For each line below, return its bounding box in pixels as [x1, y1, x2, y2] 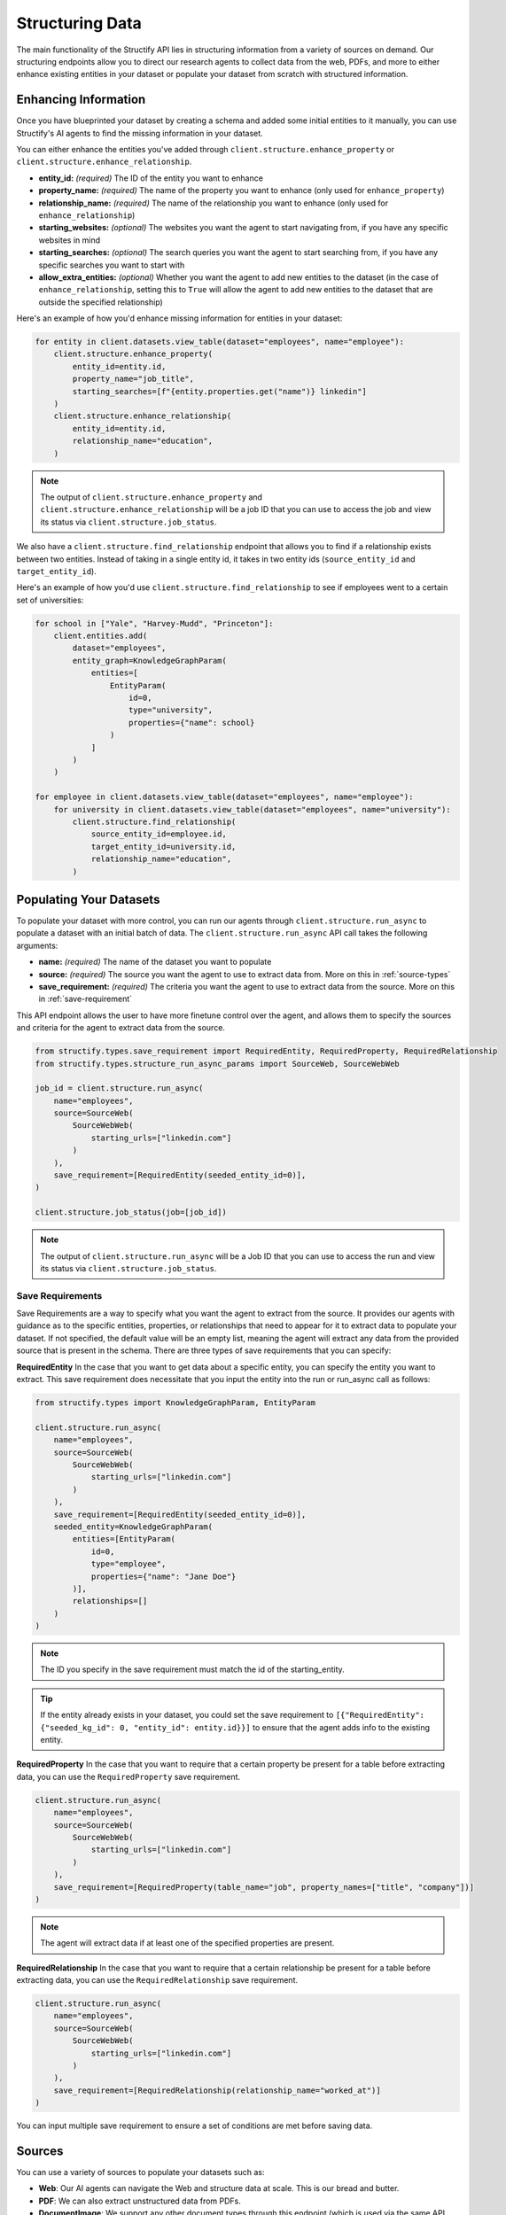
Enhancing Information [16, 92, 146, 107]
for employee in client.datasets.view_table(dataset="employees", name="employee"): [35, 792, 414, 802]
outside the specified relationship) [38, 297, 163, 307]
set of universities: [16, 595, 84, 605]
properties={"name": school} [128, 718, 255, 727]
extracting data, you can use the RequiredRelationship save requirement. [16, 1975, 299, 1986]
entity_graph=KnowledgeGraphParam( [72, 656, 228, 665]
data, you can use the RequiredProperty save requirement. [16, 1771, 241, 1782]
